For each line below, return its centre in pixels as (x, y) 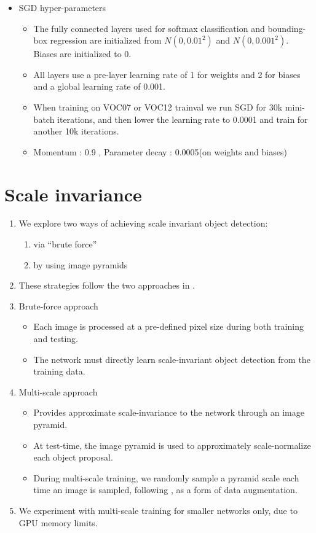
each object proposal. (73, 457)
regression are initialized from (106, 40)
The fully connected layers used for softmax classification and (149, 28)
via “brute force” (65, 244)
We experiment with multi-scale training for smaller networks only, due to (158, 510)
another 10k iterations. (76, 131)
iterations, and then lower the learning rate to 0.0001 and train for (183, 119)
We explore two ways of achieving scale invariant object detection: (143, 223)
